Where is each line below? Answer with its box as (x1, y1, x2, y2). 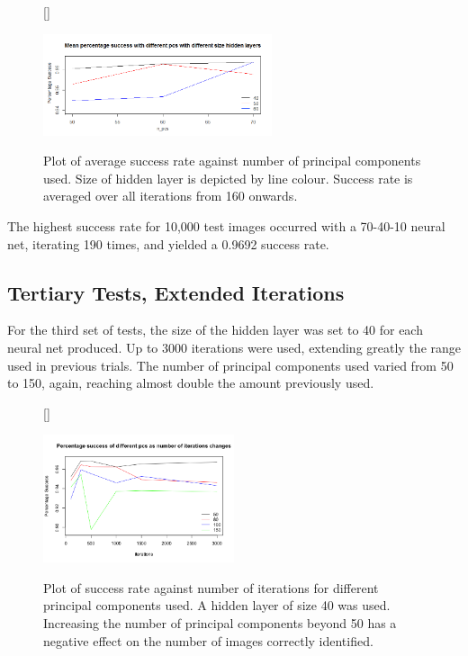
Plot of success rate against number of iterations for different (43, 578, 379, 597)
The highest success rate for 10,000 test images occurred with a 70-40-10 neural (7, 216, 445, 235)
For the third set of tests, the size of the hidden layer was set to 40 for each (7, 320, 423, 339)
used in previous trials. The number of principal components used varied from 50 (7, 355, 454, 374)
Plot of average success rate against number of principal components (43, 151, 421, 170)
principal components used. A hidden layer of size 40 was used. (43, 596, 391, 615)
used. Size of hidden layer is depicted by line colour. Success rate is (43, 168, 413, 187)
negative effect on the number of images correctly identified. (43, 631, 373, 650)
